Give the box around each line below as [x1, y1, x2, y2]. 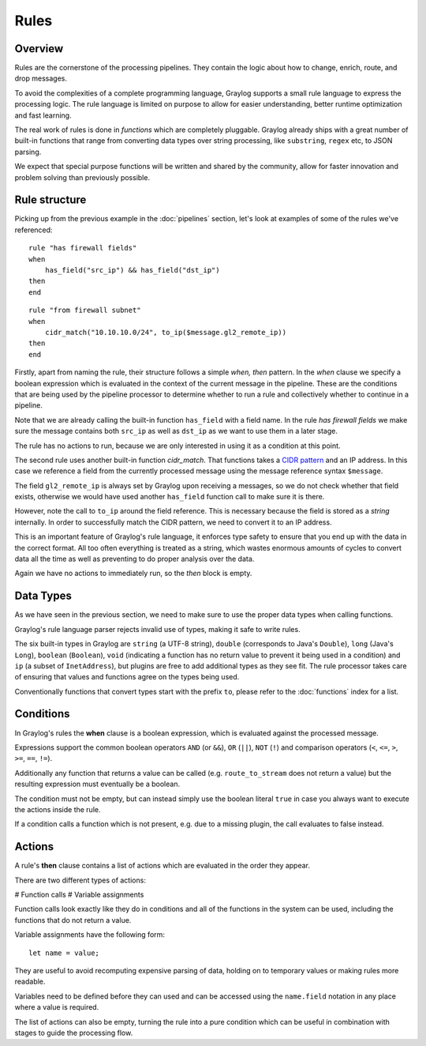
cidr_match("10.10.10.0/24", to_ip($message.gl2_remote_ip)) [44, 328, 287, 337]
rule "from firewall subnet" [28, 306, 141, 315]
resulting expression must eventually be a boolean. [14, 779, 181, 789]
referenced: [14, 225, 53, 235]
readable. [14, 976, 46, 987]
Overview [14, 42, 64, 55]
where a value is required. [14, 1003, 99, 1012]
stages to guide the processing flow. [14, 1028, 133, 1037]
